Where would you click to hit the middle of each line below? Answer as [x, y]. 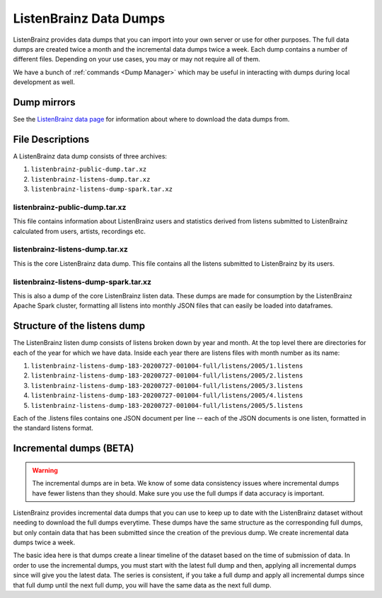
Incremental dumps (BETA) [74, 448]
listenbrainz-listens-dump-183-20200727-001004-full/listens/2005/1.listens [167, 365]
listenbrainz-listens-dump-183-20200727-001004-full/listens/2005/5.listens [167, 405]
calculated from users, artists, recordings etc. [80, 231]
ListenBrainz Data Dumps [89, 18]
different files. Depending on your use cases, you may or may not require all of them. [137, 59]
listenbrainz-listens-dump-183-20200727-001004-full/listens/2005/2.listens [167, 376]
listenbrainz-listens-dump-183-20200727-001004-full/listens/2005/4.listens [167, 395]
